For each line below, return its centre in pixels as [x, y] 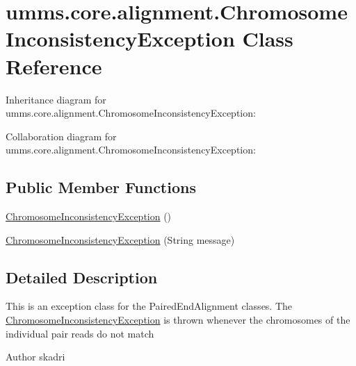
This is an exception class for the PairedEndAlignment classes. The [149, 306]
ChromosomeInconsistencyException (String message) [120, 239]
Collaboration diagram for [61, 136]
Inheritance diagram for [56, 99]
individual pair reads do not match [80, 333]
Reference [54, 66]
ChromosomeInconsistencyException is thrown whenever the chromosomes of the [178, 320]
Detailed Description [82, 277]
